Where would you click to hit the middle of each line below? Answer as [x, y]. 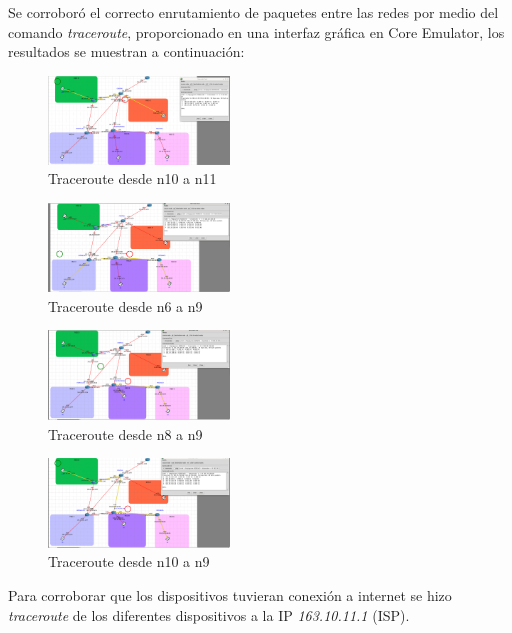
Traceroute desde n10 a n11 [132, 178]
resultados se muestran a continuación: [126, 51]
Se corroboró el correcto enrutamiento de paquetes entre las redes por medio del [253, 12]
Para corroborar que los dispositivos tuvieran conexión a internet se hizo [230, 595]
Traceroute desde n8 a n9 [125, 433]
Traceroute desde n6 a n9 [125, 305]
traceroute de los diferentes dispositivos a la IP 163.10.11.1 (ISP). [209, 614]
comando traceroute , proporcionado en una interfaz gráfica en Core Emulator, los [256, 31]
